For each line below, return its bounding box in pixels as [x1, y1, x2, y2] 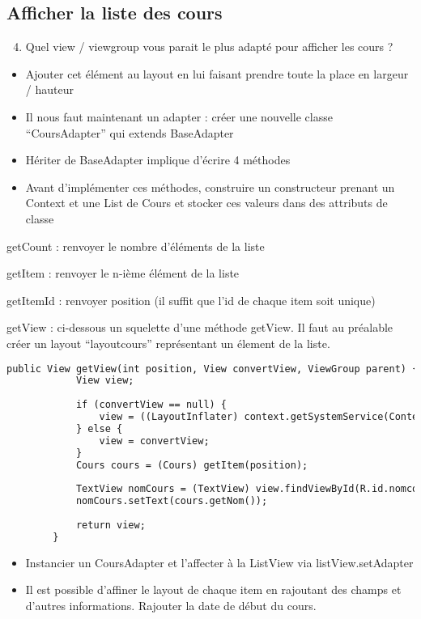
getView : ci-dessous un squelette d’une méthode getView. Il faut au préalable [6, 319, 393, 336]
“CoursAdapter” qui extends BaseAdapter [25, 124, 234, 141]
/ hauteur [25, 81, 74, 98]
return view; [75, 519, 146, 531]
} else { [75, 422, 123, 435]
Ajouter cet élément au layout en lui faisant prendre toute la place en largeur [25, 65, 409, 82]
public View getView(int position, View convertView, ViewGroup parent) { [6, 362, 419, 375]
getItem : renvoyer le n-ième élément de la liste [6, 265, 240, 282]
